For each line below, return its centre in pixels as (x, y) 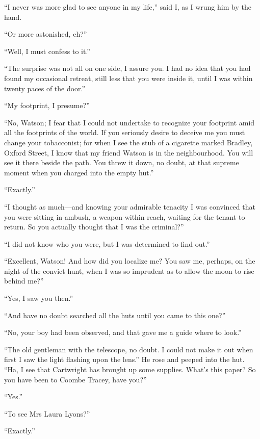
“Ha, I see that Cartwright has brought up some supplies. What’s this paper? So (130, 369)
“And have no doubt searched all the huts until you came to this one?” (115, 315)
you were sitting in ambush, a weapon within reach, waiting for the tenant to (125, 216)
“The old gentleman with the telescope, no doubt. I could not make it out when (129, 349)
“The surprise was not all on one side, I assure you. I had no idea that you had (127, 68)
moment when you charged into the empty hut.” (79, 172)
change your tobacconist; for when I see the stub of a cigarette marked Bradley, (128, 142)
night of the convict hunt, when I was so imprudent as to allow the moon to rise (129, 270)
